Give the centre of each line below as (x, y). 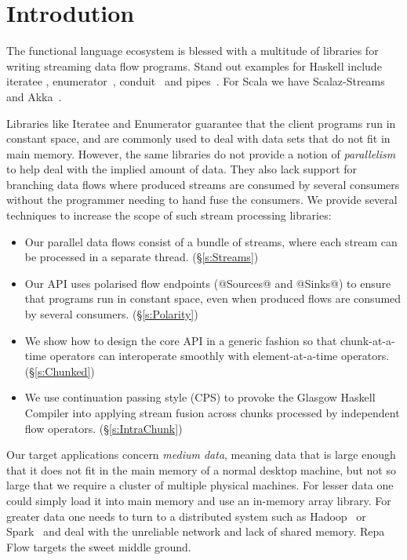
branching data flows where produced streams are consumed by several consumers (203, 184)
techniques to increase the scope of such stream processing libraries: (169, 215)
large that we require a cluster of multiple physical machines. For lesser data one (200, 485)
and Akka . (34, 96)
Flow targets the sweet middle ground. (99, 546)
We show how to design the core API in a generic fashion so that (181, 340)
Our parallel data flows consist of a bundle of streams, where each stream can (211, 241)
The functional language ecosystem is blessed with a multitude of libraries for (193, 51)
